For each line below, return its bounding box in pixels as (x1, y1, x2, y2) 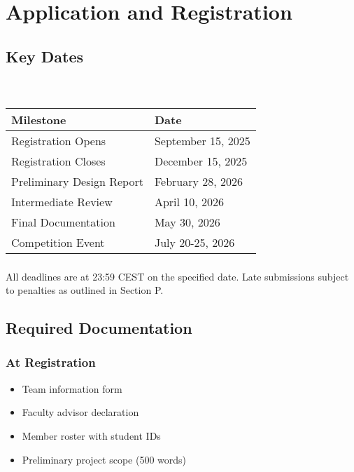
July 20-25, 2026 (154, 234, 235, 250)
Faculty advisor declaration (22, 405, 139, 419)
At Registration (6, 353, 96, 371)
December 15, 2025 (154, 152, 248, 169)
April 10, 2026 (154, 193, 225, 210)
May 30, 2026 (154, 213, 220, 230)
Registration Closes (11, 152, 106, 169)
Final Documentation (11, 213, 115, 230)
